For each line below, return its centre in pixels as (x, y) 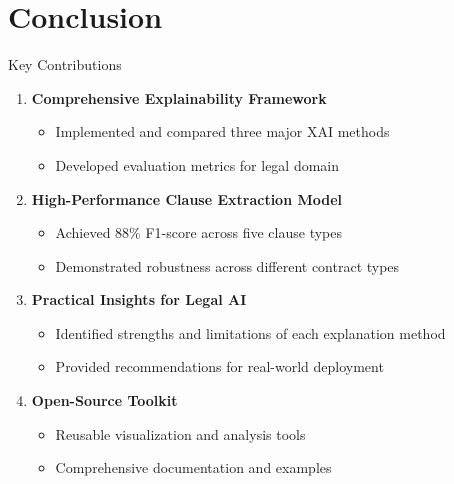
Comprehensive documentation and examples (193, 467)
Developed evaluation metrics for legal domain (197, 164)
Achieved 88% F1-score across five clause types (199, 232)
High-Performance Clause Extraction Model (187, 198)
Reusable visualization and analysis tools (180, 433)
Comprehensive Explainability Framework (179, 97)
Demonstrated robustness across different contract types (227, 265)
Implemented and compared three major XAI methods (222, 131)
